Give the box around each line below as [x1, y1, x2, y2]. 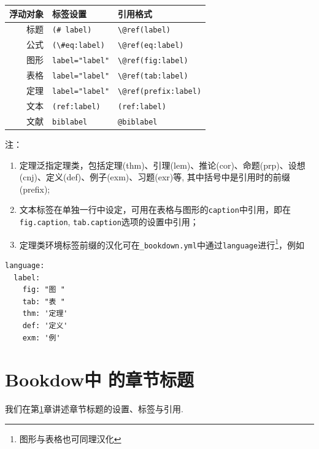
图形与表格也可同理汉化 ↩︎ [19, 432, 121, 445]
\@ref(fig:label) [118, 56, 188, 66]
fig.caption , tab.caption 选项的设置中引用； [19, 215, 199, 228]
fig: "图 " [22, 285, 65, 294]
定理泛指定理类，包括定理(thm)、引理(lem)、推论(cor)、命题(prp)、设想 [19, 158, 306, 171]
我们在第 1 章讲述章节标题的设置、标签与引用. [5, 402, 183, 415]
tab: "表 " [22, 297, 65, 306]
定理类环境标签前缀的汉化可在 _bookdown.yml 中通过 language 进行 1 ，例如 [19, 236, 304, 251]
